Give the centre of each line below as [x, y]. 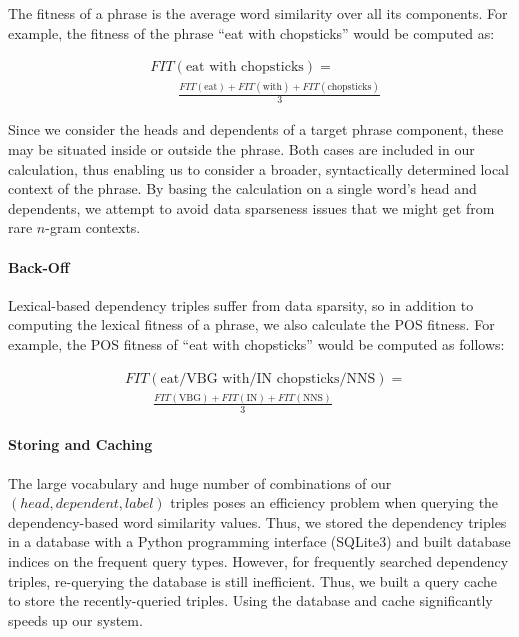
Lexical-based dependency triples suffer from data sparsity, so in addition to [241, 304]
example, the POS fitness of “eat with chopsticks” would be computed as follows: [256, 343]
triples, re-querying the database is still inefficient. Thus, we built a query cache [252, 580]
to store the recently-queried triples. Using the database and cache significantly [250, 600]
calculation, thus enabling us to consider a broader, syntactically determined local [258, 168]
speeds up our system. [75, 619]
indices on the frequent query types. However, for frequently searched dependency [258, 560]
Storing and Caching [80, 444]
